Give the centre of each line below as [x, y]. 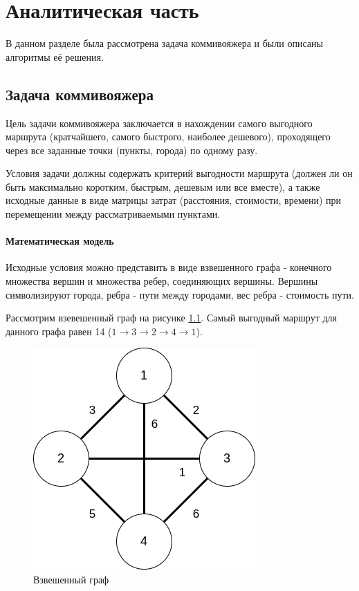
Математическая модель [60, 241]
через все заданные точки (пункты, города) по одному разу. [132, 150]
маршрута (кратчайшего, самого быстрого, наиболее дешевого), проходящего [168, 137]
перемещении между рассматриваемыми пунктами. [113, 214]
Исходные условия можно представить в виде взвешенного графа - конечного [169, 267]
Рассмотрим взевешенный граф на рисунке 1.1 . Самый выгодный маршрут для [171, 318]
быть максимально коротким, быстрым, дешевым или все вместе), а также [163, 186]
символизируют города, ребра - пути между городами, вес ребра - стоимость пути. [180, 294]
